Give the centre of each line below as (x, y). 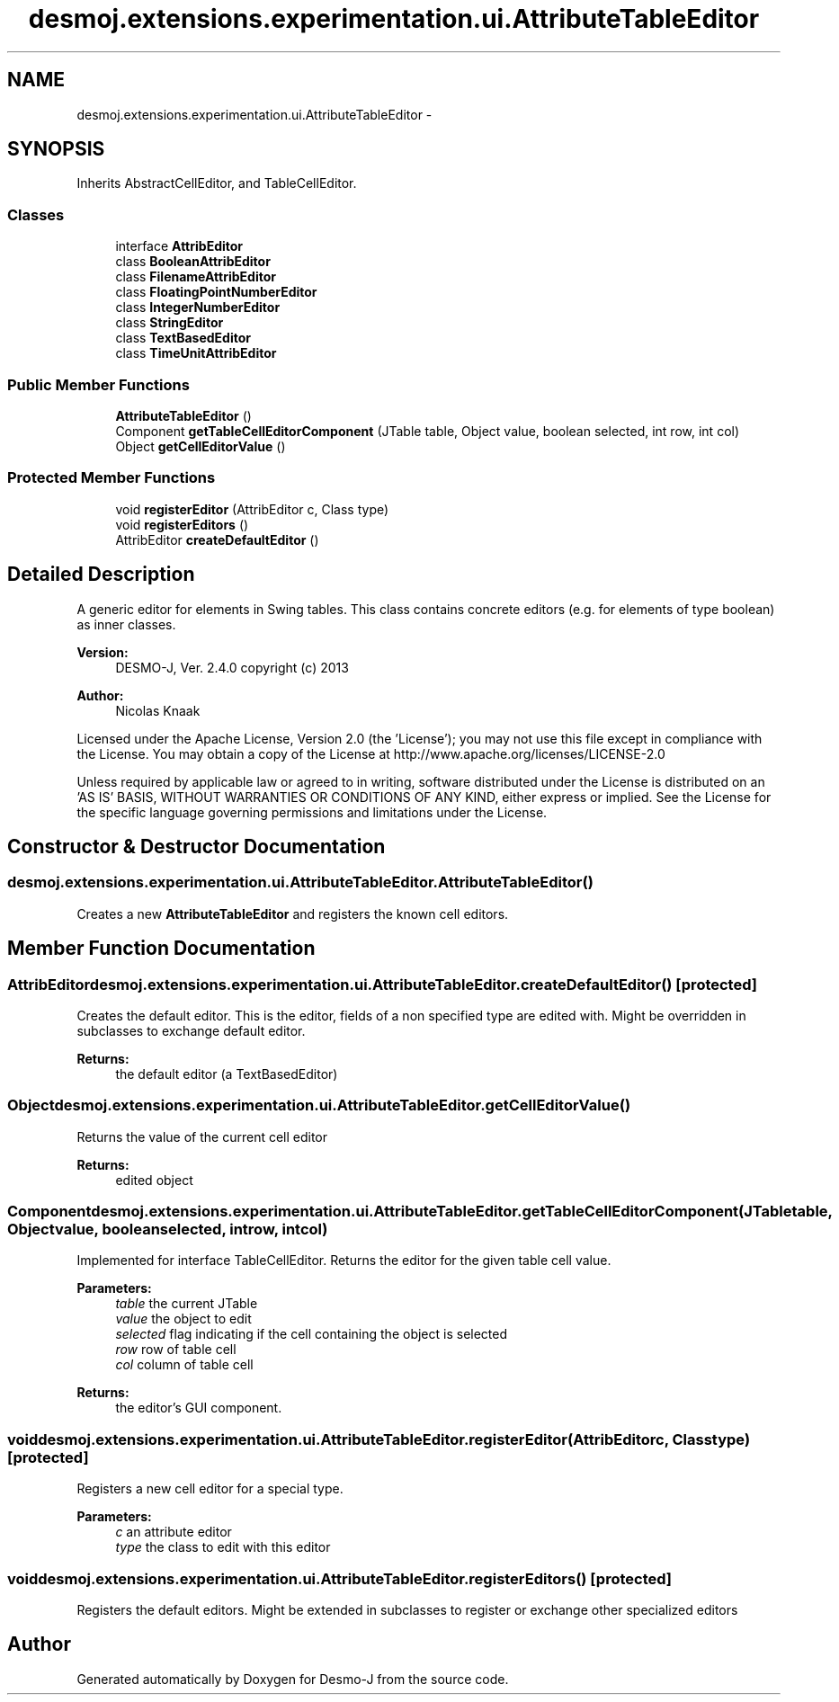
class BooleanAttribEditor (193, 262)
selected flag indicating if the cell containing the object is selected (312, 1334)
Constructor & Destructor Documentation (196, 846)
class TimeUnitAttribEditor (196, 353)
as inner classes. (126, 624)
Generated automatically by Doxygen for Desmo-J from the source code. (293, 1679)
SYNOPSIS (56, 149)
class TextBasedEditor (183, 338)
